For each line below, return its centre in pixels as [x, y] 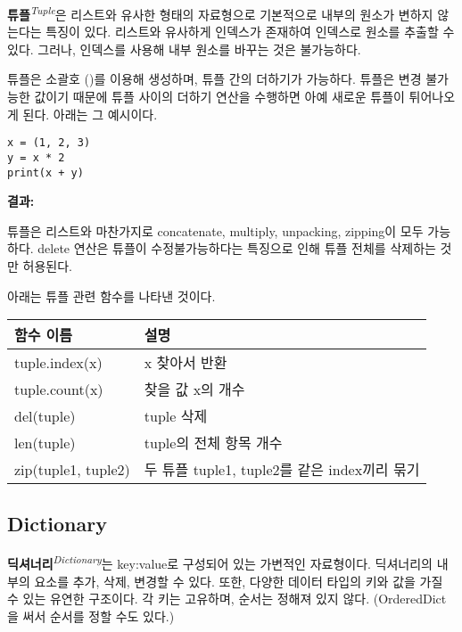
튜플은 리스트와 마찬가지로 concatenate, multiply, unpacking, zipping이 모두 [215, 230]
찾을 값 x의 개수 [194, 390]
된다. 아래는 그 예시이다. [90, 114]
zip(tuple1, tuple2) [72, 469]
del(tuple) [45, 415]
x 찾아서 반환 [186, 363]
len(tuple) [45, 442]
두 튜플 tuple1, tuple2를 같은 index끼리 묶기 [282, 470]
